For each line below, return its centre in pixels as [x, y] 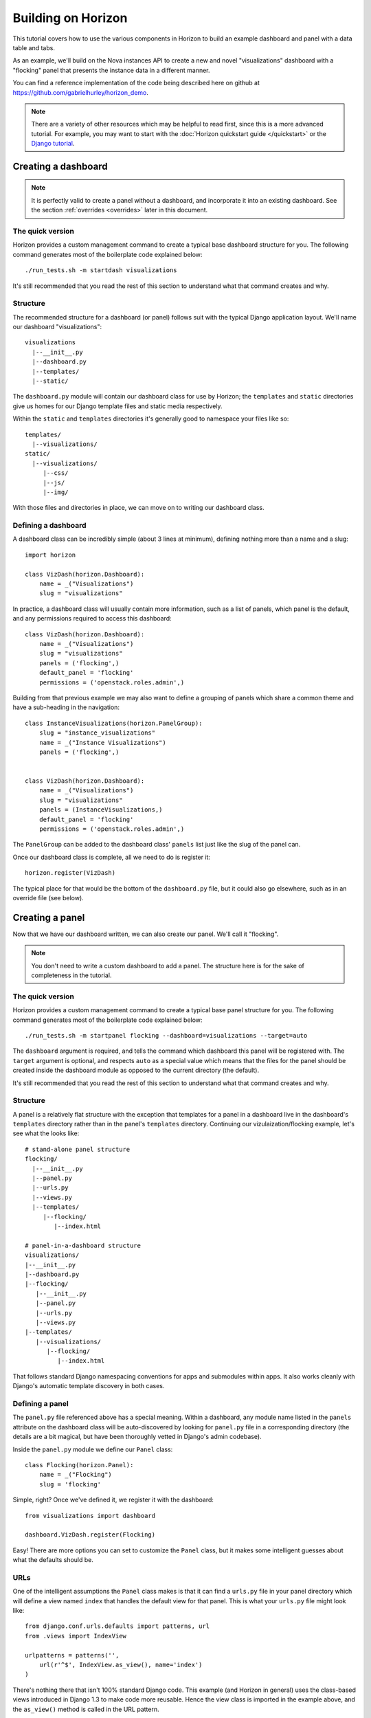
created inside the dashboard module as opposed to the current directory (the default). [136, 1070]
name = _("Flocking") [76, 1475]
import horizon [50, 555]
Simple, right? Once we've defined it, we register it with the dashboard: [113, 1500]
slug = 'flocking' [70, 1484]
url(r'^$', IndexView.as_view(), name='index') [121, 1664]
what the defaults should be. [53, 1560]
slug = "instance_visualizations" [97, 733]
